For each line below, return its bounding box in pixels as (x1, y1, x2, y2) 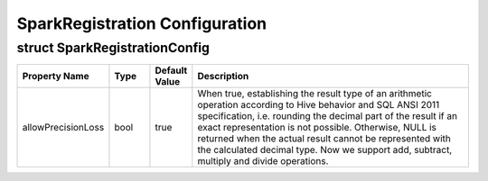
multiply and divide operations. (197, 155, 329, 167)
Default (155, 64, 188, 77)
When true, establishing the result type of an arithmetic (197, 87, 433, 100)
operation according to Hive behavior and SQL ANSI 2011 (197, 99, 440, 112)
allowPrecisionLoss (22, 122, 105, 134)
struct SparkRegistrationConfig (16, 40, 210, 56)
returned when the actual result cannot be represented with (197, 132, 451, 145)
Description (197, 70, 249, 83)
